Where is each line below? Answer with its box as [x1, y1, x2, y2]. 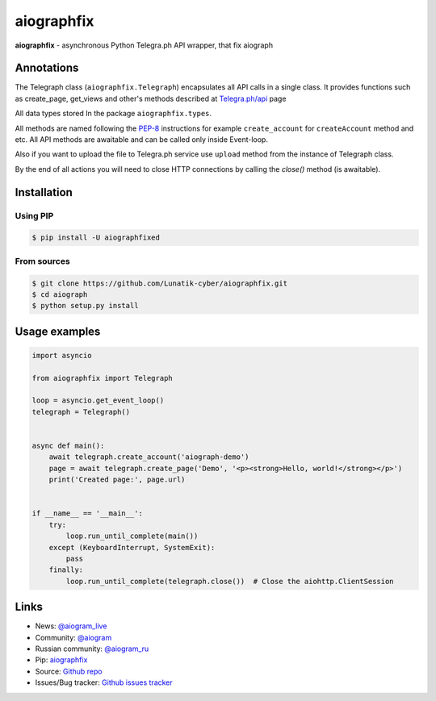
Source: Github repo [35, 666, 103, 676]
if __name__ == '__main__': [31, 509, 143, 518]
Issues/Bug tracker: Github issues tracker [35, 678, 173, 687]
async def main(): [31, 441, 105, 450]
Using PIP [15, 210, 54, 221]
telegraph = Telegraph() [31, 407, 131, 416]
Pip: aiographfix [35, 655, 88, 665]
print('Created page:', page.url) [48, 475, 186, 484]
